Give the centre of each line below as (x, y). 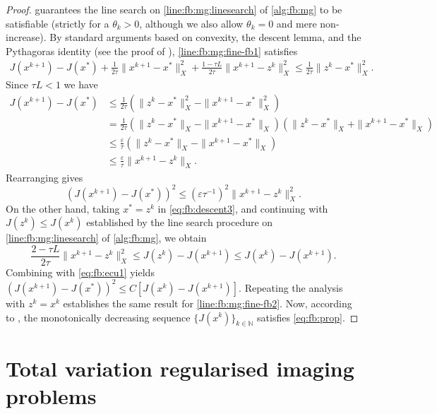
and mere (297, 23)
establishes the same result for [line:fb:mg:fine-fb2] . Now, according (208, 303)
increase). (26, 37)
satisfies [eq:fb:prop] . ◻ (308, 317)
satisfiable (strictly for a (58, 23)
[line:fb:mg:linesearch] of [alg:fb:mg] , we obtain (106, 238)
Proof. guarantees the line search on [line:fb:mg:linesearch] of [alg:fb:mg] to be (174, 9)
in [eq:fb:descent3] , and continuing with (243, 208)
